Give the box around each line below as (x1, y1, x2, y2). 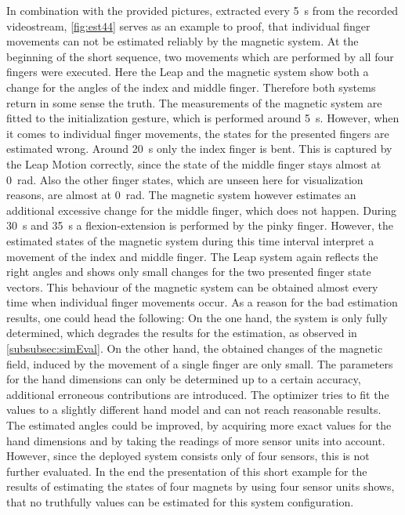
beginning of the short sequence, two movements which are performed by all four (6, 48, 394, 64)
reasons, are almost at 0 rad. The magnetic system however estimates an (6, 187, 356, 203)
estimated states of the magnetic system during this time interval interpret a (6, 232, 374, 248)
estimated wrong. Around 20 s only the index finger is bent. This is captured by (6, 140, 392, 157)
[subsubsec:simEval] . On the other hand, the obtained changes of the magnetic (6, 340, 383, 357)
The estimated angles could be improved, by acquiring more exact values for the (6, 417, 392, 433)
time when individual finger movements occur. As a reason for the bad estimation (6, 294, 398, 310)
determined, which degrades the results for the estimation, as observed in (6, 325, 357, 341)
